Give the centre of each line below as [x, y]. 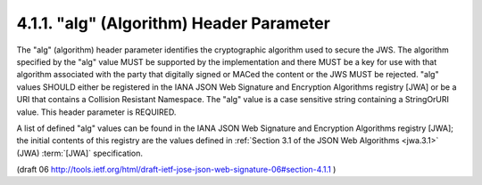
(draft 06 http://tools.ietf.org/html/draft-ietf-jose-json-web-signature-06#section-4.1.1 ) [176, 170]
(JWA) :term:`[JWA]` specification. [79, 153]
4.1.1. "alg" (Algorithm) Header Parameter [173, 23]
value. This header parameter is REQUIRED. [96, 112]
